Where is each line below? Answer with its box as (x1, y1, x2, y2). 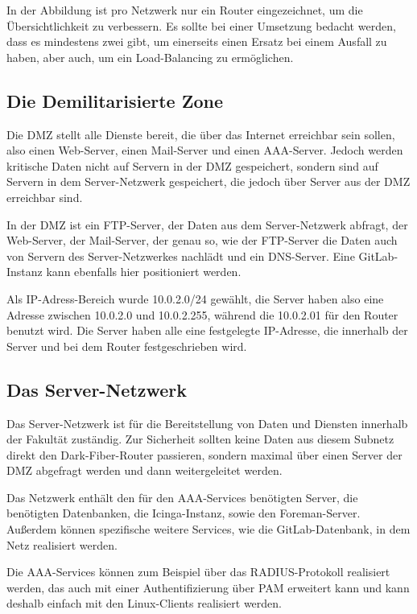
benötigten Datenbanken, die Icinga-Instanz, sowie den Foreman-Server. (6, 505, 361, 521)
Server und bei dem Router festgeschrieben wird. (6, 337, 247, 354)
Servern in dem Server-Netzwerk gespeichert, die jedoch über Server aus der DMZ (6, 173, 411, 190)
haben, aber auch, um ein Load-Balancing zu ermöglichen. (6, 48, 294, 65)
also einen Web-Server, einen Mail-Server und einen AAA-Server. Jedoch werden (6, 142, 403, 159)
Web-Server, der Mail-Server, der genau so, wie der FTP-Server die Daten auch (6, 232, 398, 249)
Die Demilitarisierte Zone (6, 88, 223, 113)
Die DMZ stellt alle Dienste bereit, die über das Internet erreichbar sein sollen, (6, 126, 395, 142)
